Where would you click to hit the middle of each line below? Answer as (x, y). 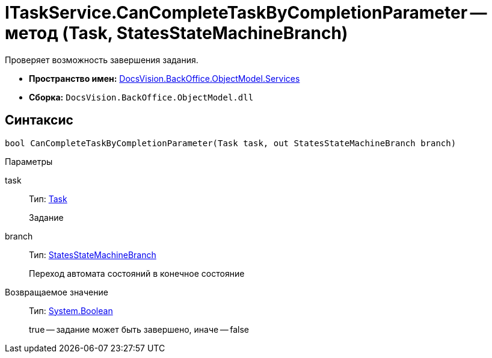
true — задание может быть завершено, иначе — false (139, 329)
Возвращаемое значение (57, 292)
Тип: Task (48, 199)
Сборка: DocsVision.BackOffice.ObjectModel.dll (141, 97)
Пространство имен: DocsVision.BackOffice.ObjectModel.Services (165, 78)
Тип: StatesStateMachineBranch (93, 255)
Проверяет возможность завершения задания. (102, 60)
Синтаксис (39, 120)
